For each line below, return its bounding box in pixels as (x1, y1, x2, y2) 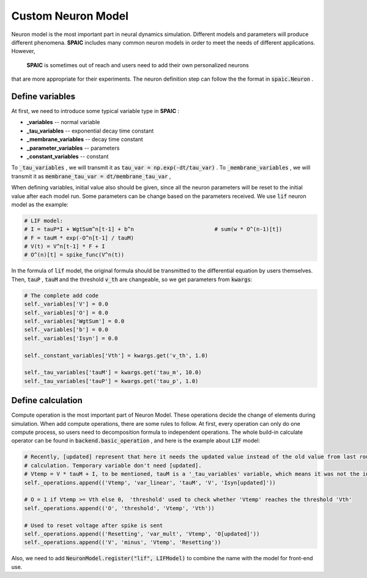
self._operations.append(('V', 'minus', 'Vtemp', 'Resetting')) (24, 539, 221, 546)
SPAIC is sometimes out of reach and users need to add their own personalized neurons (26, 61, 249, 68)
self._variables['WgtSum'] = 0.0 (24, 318, 125, 324)
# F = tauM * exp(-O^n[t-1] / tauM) (24, 234, 135, 241)
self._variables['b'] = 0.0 (24, 326, 108, 333)
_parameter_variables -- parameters (26, 144, 120, 152)
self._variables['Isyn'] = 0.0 (24, 335, 119, 342)
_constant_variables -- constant (26, 153, 109, 160)
